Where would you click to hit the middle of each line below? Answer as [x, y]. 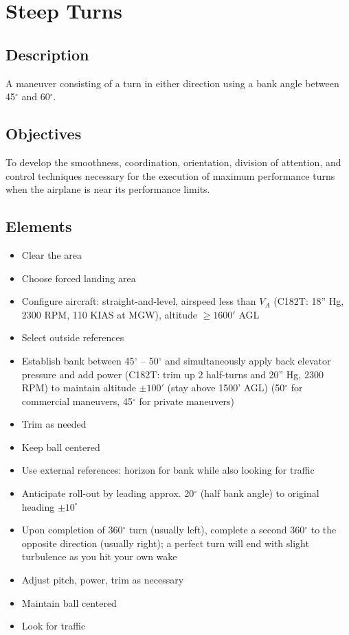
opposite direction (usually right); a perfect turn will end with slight [165, 543]
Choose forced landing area [79, 278]
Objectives [44, 134]
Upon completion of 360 [72, 530]
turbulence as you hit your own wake [99, 556]
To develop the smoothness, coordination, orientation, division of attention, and [173, 162]
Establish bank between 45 [78, 360]
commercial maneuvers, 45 [77, 401]
